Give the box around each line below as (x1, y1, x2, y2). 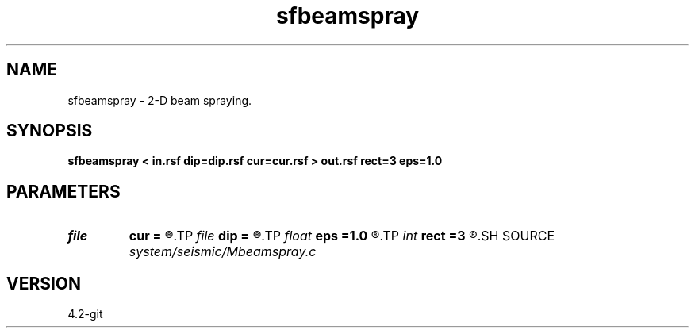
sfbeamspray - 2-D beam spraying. (67, 93, 252, 107)
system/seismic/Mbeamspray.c (129, 244, 317, 260)
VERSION (6, 273, 82, 294)
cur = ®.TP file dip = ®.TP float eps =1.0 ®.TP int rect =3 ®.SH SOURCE (129, 228, 555, 244)
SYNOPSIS (6, 121, 93, 141)
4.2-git (67, 307, 103, 321)
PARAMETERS (6, 181, 121, 202)
